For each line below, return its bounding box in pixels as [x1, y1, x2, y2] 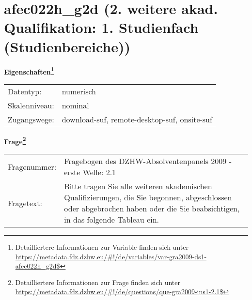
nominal [62, 99, 89, 111]
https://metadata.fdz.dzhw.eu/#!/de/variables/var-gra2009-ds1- [15, 251, 207, 261]
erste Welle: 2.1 [64, 166, 116, 178]
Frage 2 [4, 135, 26, 146]
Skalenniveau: [8, 99, 54, 111]
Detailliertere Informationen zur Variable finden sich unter [15, 242, 189, 252]
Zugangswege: [8, 113, 54, 125]
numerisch [62, 85, 96, 97]
